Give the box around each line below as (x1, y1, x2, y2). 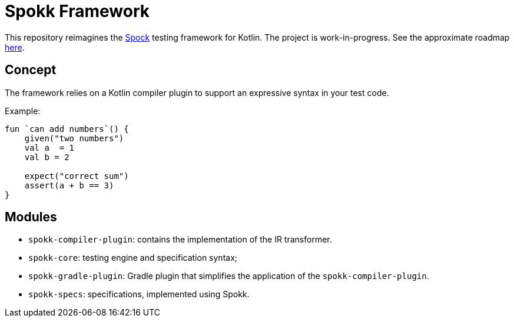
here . (5, 42, 25, 52)
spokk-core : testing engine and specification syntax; (28, 253, 238, 263)
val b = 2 (24, 152, 69, 162)
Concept (5, 62, 57, 78)
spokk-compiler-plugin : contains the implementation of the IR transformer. (28, 234, 332, 245)
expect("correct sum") (24, 171, 129, 181)
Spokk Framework (5, 1, 150, 21)
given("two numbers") (24, 133, 124, 143)
